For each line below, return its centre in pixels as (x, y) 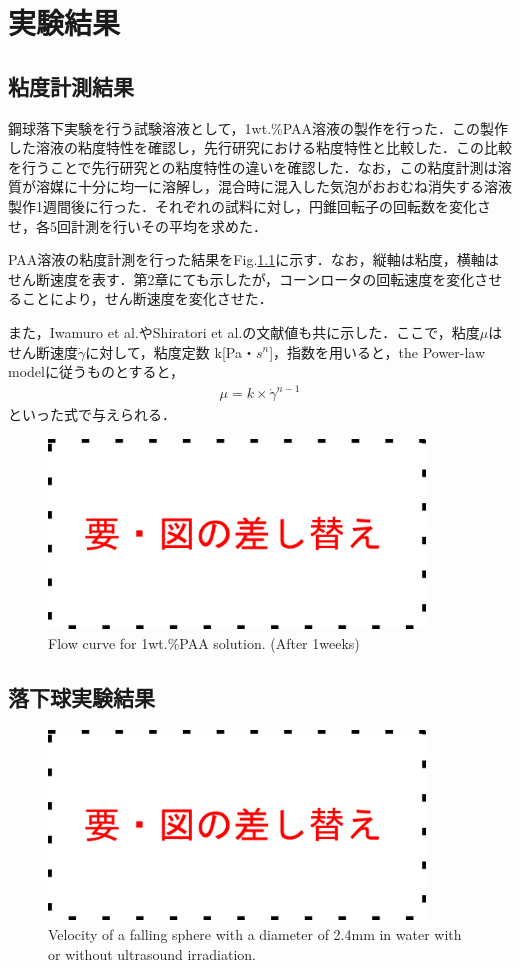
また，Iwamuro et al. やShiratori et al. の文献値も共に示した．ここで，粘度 (244, 331)
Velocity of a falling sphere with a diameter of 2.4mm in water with (255, 933)
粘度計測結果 (71, 85)
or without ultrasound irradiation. (152, 953)
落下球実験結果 (81, 697)
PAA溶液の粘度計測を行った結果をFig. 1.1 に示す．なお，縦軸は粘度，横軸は (253, 259)
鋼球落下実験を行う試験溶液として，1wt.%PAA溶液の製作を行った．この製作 (258, 127)
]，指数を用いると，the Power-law (377, 351)
